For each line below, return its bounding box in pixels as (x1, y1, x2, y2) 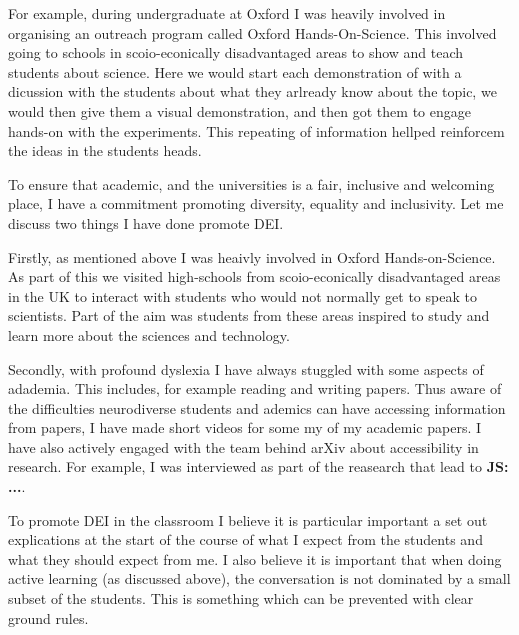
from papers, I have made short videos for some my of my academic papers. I (8, 417, 482, 438)
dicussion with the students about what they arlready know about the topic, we (8, 81, 497, 102)
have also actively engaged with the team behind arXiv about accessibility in (8, 436, 479, 457)
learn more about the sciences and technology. (8, 324, 290, 345)
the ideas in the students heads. (8, 140, 202, 161)
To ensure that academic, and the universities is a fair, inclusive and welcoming (8, 173, 495, 194)
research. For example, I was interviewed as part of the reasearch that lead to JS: (8, 456, 509, 477)
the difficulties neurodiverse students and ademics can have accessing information (8, 397, 506, 418)
